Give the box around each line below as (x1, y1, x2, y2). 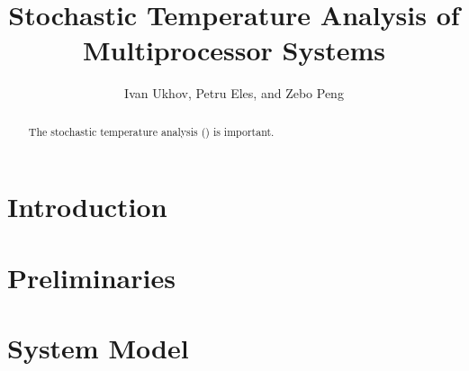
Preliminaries (7, 258, 176, 295)
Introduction (7, 188, 167, 225)
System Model (7, 330, 189, 366)
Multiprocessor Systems (82, 32, 385, 68)
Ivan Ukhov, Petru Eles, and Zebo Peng (124, 84, 344, 103)
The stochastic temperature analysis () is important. (28, 123, 275, 139)
